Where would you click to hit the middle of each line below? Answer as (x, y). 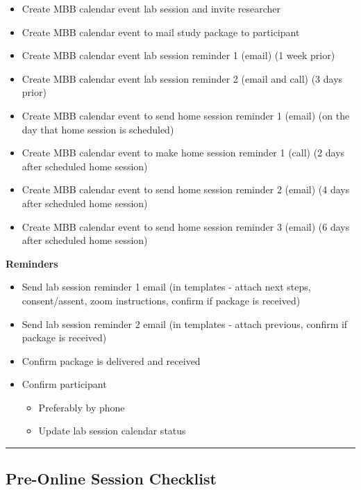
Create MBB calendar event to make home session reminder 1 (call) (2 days (183, 153)
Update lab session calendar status (112, 431)
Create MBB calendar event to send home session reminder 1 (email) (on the (186, 115)
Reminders (32, 263)
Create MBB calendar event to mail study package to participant (161, 32)
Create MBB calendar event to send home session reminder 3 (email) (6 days (186, 226)
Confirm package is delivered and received (111, 360)
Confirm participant (64, 384)
